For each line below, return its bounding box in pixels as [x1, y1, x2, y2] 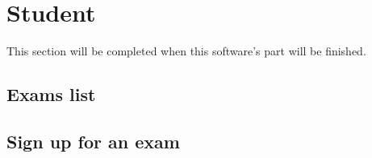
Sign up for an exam [6, 128, 180, 153]
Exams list [6, 82, 96, 107]
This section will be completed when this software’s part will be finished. [6, 43, 366, 59]
